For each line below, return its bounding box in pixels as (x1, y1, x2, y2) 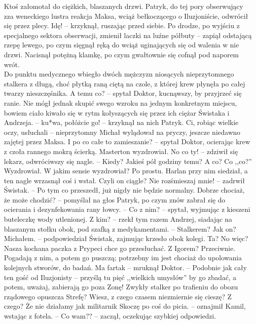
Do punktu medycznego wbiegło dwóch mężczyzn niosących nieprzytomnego (4, 69, 234, 79)
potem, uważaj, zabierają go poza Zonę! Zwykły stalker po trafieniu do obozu (4, 282, 238, 292)
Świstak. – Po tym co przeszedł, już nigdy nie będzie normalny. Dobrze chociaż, (4, 185, 245, 195)
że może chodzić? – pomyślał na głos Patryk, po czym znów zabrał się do (4, 194, 225, 204)
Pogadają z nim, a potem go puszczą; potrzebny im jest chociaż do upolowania (4, 252, 242, 263)
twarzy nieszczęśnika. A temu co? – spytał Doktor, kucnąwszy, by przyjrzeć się (4, 88, 242, 98)
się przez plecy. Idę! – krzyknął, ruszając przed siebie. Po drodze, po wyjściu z (4, 20, 240, 31)
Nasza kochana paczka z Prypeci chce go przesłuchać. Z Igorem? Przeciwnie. (4, 243, 235, 253)
